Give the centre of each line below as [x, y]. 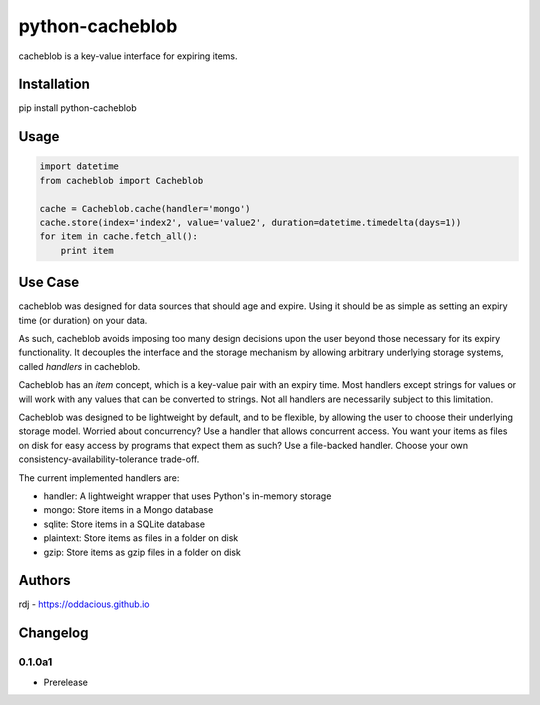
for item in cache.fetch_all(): [119, 236]
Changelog [53, 633]
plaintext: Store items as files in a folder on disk [141, 538]
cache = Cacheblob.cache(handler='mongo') [145, 208]
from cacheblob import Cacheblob [121, 180]
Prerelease [66, 682]
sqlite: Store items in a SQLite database [124, 524]
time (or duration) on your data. [83, 320]
